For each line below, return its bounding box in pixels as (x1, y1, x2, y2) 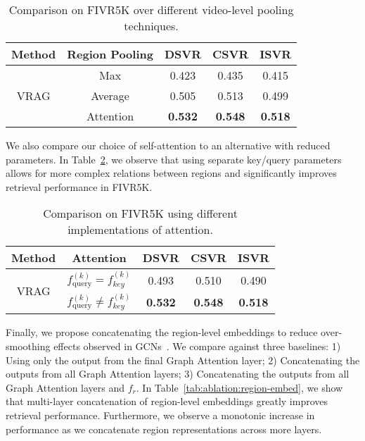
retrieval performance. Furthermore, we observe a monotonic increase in (6, 408, 315, 423)
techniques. (124, 18, 179, 34)
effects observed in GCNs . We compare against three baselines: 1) (53, 339, 341, 354)
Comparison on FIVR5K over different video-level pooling (8, 1, 294, 18)
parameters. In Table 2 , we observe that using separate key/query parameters (6, 151, 342, 166)
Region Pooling (67, 46, 153, 62)
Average (91, 87, 129, 104)
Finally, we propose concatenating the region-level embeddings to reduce (6, 325, 318, 340)
